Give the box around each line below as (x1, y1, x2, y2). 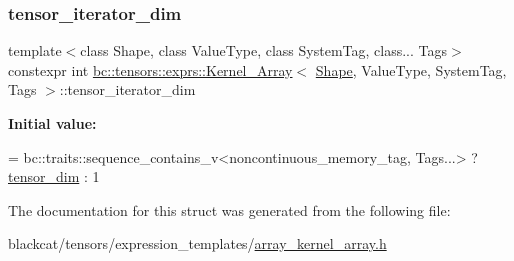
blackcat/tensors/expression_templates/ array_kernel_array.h (8, 233, 387, 254)
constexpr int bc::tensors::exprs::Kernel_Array (8, 59, 293, 80)
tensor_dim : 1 (8, 166, 100, 187)
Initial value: (8, 113, 97, 133)
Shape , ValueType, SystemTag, (315, 59, 507, 80)
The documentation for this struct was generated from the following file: (8, 199, 451, 220)
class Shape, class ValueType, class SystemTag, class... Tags (80, 40, 447, 61)
